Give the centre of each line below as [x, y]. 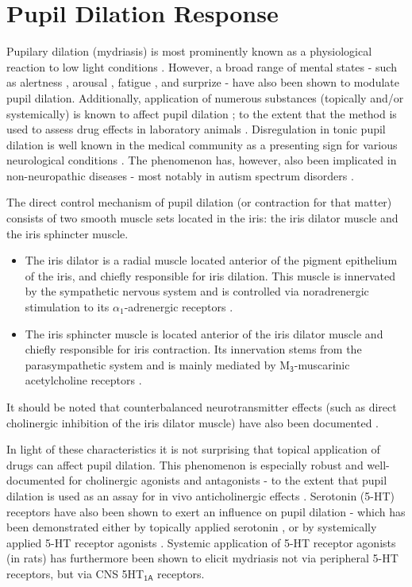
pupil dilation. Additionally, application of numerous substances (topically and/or [205, 97]
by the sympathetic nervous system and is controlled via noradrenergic [197, 291]
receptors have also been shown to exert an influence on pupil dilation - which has [206, 511]
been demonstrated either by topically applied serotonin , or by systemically [192, 527]
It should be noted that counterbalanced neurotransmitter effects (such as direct [202, 407]
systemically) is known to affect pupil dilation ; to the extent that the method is [202, 113]
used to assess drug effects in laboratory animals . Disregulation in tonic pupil [196, 129]
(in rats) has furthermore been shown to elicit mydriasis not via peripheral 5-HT [202, 558]
